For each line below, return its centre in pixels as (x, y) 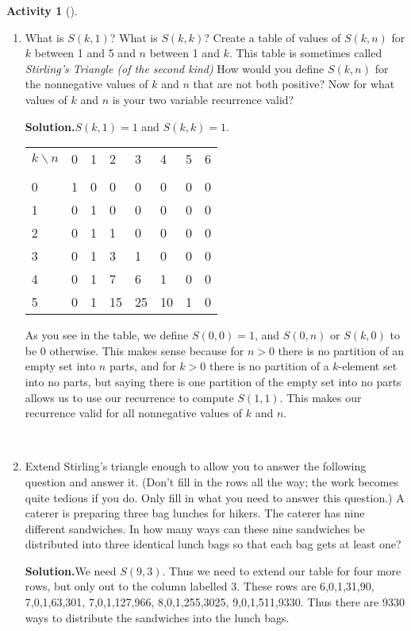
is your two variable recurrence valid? (203, 99)
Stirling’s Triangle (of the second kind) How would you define (175, 68)
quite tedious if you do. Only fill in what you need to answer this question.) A (215, 497)
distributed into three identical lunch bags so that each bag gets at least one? (213, 544)
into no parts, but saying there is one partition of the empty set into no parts (213, 381)
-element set (368, 366)
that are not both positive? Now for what (294, 84)
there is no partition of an (341, 350)
